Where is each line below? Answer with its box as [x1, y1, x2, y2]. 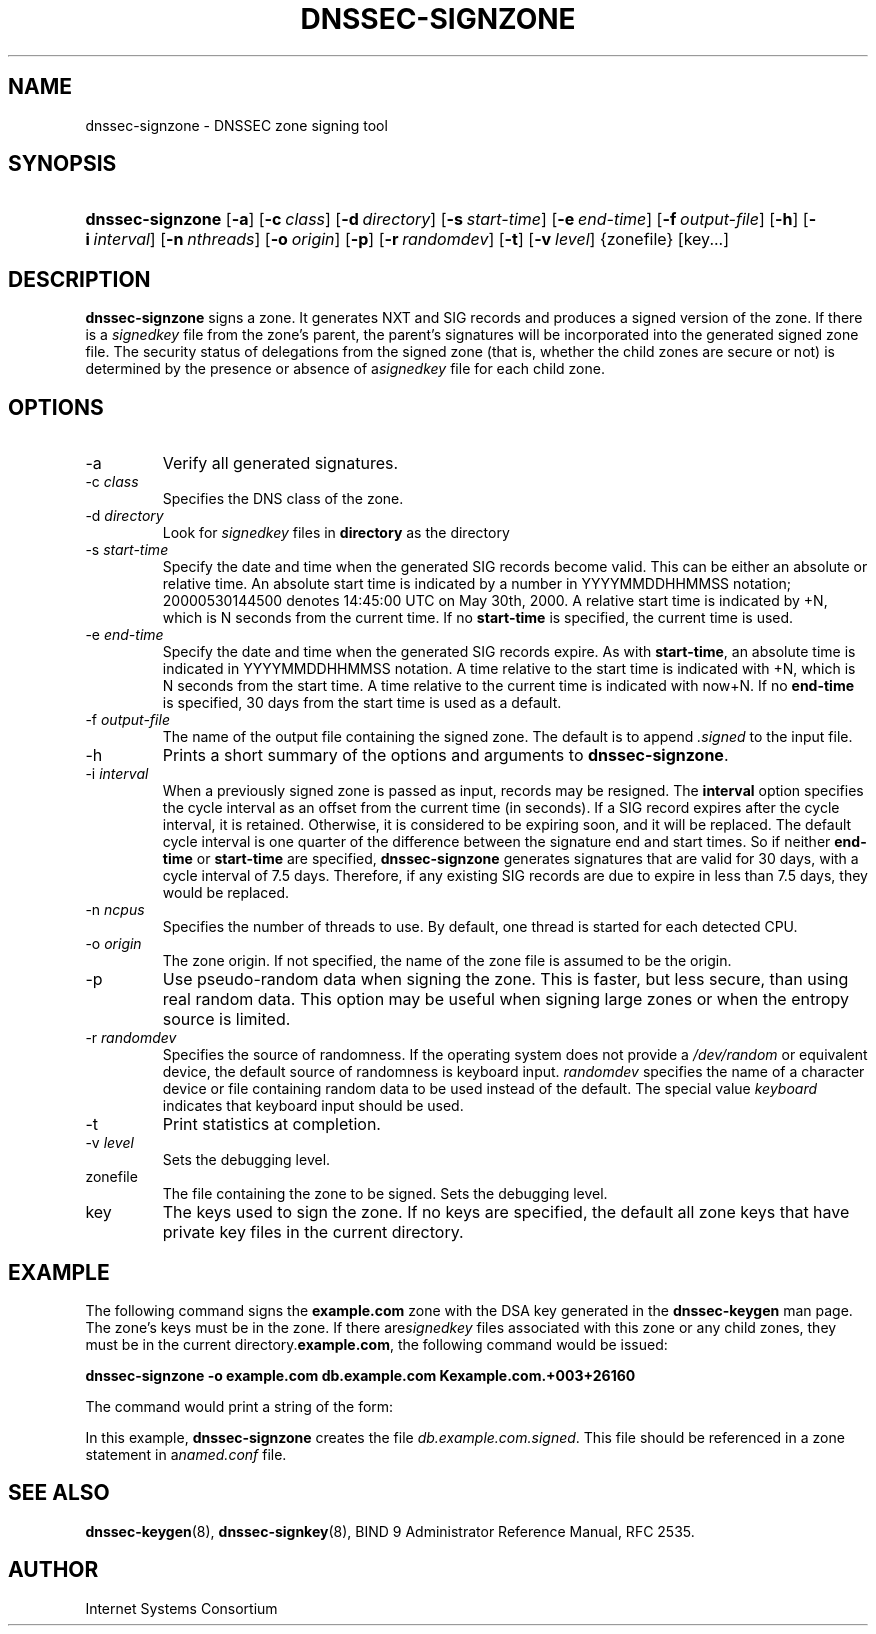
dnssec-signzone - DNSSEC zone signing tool [85, 116, 388, 134]
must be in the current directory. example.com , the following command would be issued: [85, 1335, 668, 1353]
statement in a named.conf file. [85, 1445, 287, 1463]
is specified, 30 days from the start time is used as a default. [162, 694, 562, 712]
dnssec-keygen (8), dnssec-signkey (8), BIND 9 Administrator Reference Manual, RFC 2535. [85, 1522, 695, 1540]
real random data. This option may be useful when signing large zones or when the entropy [162, 989, 850, 1010]
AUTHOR [8, 1557, 99, 1583]
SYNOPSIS [8, 151, 117, 177]
